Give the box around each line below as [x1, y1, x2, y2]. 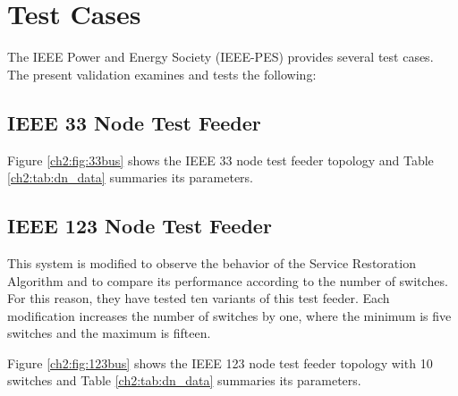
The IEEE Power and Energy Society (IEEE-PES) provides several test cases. [7, 47, 434, 66]
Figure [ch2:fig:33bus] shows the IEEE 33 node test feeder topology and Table [7, 150, 434, 169]
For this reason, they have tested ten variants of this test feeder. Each [7, 289, 390, 308]
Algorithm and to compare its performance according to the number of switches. [7, 271, 448, 290]
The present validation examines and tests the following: [7, 64, 317, 83]
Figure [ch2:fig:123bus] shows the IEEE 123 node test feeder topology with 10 [7, 353, 433, 372]
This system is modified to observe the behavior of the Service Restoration [7, 253, 416, 272]
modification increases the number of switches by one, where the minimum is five [7, 306, 452, 324]
